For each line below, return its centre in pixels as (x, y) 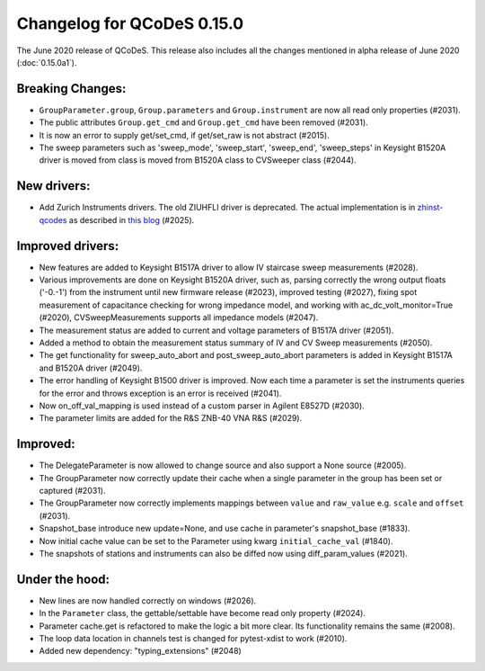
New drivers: (53, 186)
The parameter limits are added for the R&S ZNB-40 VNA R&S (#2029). (171, 418)
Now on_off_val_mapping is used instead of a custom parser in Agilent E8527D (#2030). (202, 406)
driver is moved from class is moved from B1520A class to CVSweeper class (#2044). (198, 160)
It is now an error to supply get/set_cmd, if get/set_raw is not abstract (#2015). (184, 135)
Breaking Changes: (71, 89)
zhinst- (430, 208)
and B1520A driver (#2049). (91, 368)
